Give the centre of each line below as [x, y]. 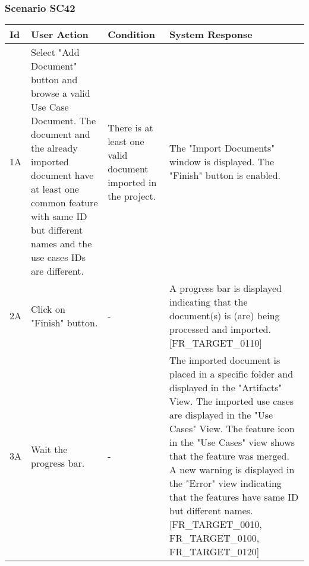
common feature [64, 203]
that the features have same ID [234, 497]
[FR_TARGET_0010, [216, 524]
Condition [131, 34]
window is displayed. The [222, 162]
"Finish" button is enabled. [225, 175]
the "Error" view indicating [226, 483]
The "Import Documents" [222, 148]
